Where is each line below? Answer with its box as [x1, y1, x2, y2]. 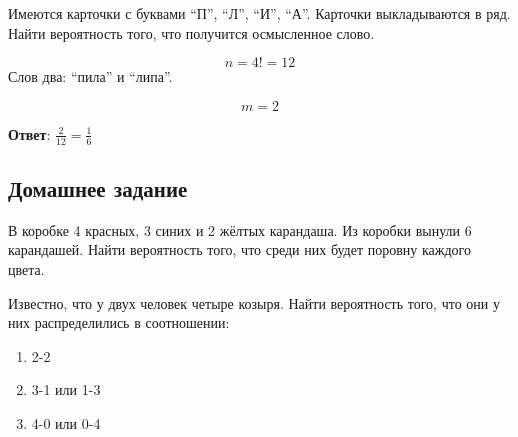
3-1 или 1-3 [31, 379, 101, 400]
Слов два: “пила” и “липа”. [8, 66, 173, 87]
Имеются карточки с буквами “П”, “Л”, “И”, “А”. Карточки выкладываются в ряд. [8, 3, 511, 23]
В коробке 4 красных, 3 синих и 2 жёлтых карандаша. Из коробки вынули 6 [8, 219, 472, 240]
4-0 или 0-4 [31, 412, 101, 433]
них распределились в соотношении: [8, 312, 230, 333]
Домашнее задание [8, 173, 188, 203]
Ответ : [8, 123, 51, 144]
